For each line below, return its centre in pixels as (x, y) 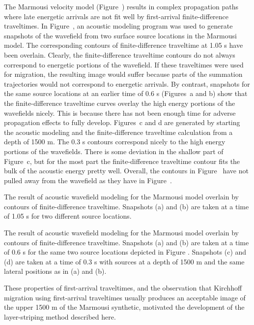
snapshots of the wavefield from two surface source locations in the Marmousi (120, 35)
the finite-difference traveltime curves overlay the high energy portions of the (120, 103)
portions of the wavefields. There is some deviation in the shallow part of (114, 151)
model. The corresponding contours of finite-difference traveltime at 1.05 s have (124, 45)
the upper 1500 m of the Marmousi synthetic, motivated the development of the (124, 307)
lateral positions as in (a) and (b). (55, 271)
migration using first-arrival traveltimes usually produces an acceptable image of (125, 297)
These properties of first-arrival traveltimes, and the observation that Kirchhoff (123, 288)
